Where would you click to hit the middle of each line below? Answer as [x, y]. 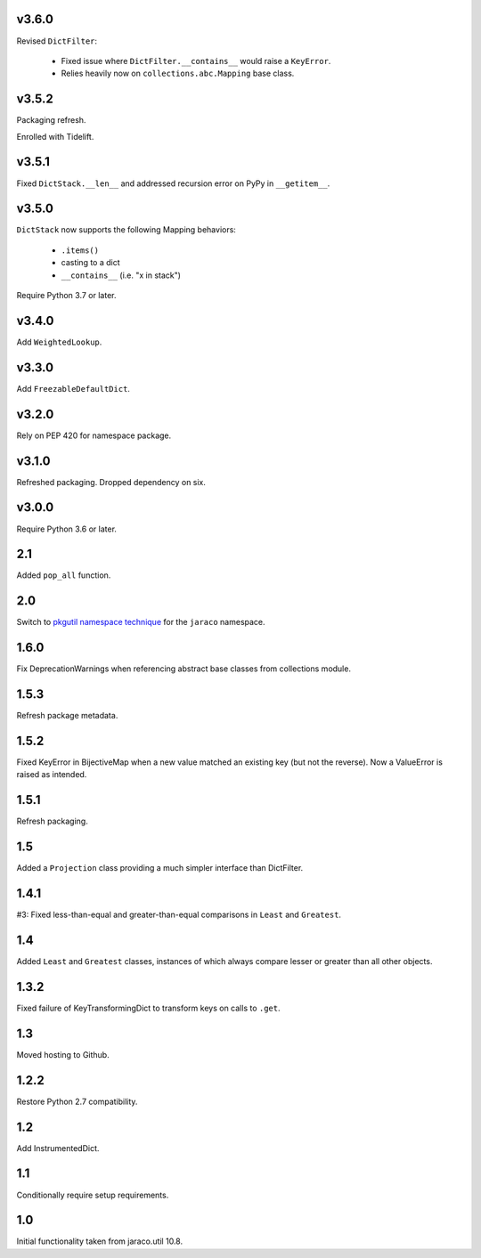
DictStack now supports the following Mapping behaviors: [126, 230]
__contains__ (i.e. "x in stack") [121, 275]
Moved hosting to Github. [63, 1054]
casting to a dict [90, 263]
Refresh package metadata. [67, 716]
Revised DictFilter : [57, 41]
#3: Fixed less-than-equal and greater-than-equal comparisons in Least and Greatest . [179, 915]
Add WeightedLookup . [59, 342]
